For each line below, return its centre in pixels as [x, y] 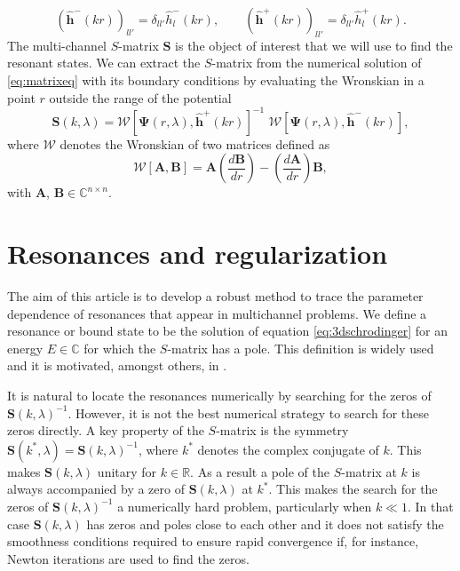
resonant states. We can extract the [104, 63]
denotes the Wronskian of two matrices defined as [195, 143]
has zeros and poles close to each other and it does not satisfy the [265, 523]
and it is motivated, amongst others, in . [117, 365]
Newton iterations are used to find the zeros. [128, 558]
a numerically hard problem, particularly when [245, 506]
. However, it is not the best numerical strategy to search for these [248, 412]
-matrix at [369, 471]
